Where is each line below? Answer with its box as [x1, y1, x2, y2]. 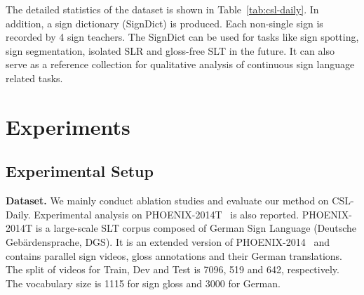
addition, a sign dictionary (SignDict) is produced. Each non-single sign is [6, 15, 323, 30]
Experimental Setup [6, 160, 154, 182]
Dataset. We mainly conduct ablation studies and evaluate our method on [6, 193, 329, 208]
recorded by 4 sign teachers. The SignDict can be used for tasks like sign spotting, [6, 29, 359, 44]
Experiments [6, 112, 130, 140]
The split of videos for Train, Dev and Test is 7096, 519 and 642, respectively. [6, 262, 339, 277]
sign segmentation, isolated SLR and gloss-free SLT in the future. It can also [6, 43, 335, 58]
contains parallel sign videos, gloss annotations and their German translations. [6, 248, 343, 263]
